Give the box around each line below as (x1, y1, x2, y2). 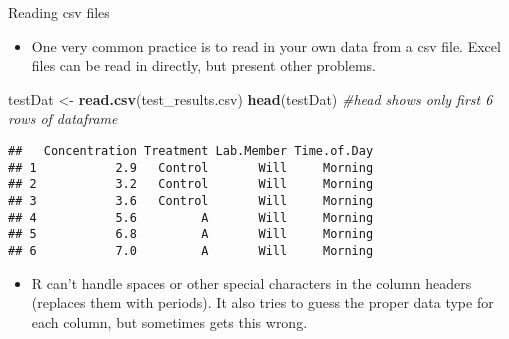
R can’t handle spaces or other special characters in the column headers (31, 272, 472, 293)
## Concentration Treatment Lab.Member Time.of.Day (8, 143, 374, 158)
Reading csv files (8, 2, 110, 22)
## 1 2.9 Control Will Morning (8, 160, 374, 175)
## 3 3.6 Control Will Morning (8, 193, 374, 208)
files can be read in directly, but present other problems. (31, 55, 377, 76)
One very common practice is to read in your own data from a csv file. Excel (31, 35, 501, 56)
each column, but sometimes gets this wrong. (31, 311, 308, 332)
